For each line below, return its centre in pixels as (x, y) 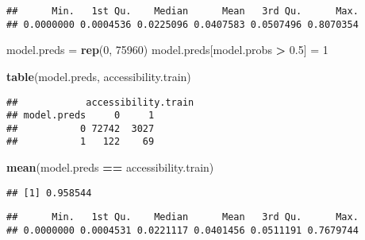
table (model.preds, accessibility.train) (99, 76)
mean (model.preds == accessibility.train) (110, 167)
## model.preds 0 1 (81, 116)
